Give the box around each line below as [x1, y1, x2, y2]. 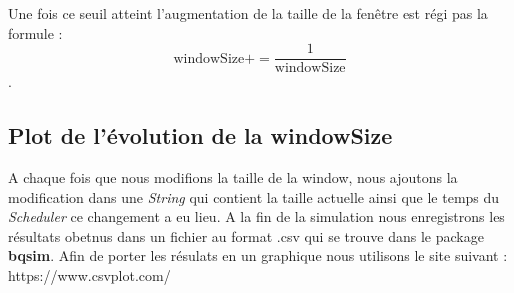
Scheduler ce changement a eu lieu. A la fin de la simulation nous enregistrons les [8, 206, 505, 227]
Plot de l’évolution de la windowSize [8, 120, 393, 151]
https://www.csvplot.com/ [8, 265, 171, 286]
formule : [8, 22, 63, 43]
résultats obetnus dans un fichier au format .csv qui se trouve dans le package [8, 225, 484, 246]
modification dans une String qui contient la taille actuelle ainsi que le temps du [8, 186, 500, 207]
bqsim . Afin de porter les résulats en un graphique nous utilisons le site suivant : [8, 245, 508, 266]
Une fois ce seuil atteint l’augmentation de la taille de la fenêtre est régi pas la [8, 3, 488, 23]
